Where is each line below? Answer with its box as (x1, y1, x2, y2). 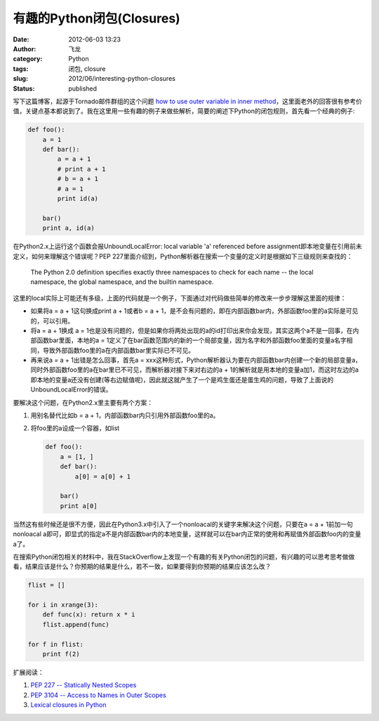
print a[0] (60, 502, 98, 509)
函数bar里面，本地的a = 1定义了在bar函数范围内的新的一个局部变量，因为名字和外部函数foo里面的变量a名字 (36, 336, 347, 344)
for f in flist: (27, 640, 84, 648)
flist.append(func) (42, 621, 110, 628)
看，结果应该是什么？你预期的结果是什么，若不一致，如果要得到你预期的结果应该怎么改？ (13, 562, 272, 571)
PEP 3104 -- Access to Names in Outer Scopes (30, 691, 166, 699)
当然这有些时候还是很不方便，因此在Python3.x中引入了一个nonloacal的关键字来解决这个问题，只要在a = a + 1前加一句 (13, 520, 354, 528)
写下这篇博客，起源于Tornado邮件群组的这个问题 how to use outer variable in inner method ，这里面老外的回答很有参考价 (13, 97, 363, 105)
